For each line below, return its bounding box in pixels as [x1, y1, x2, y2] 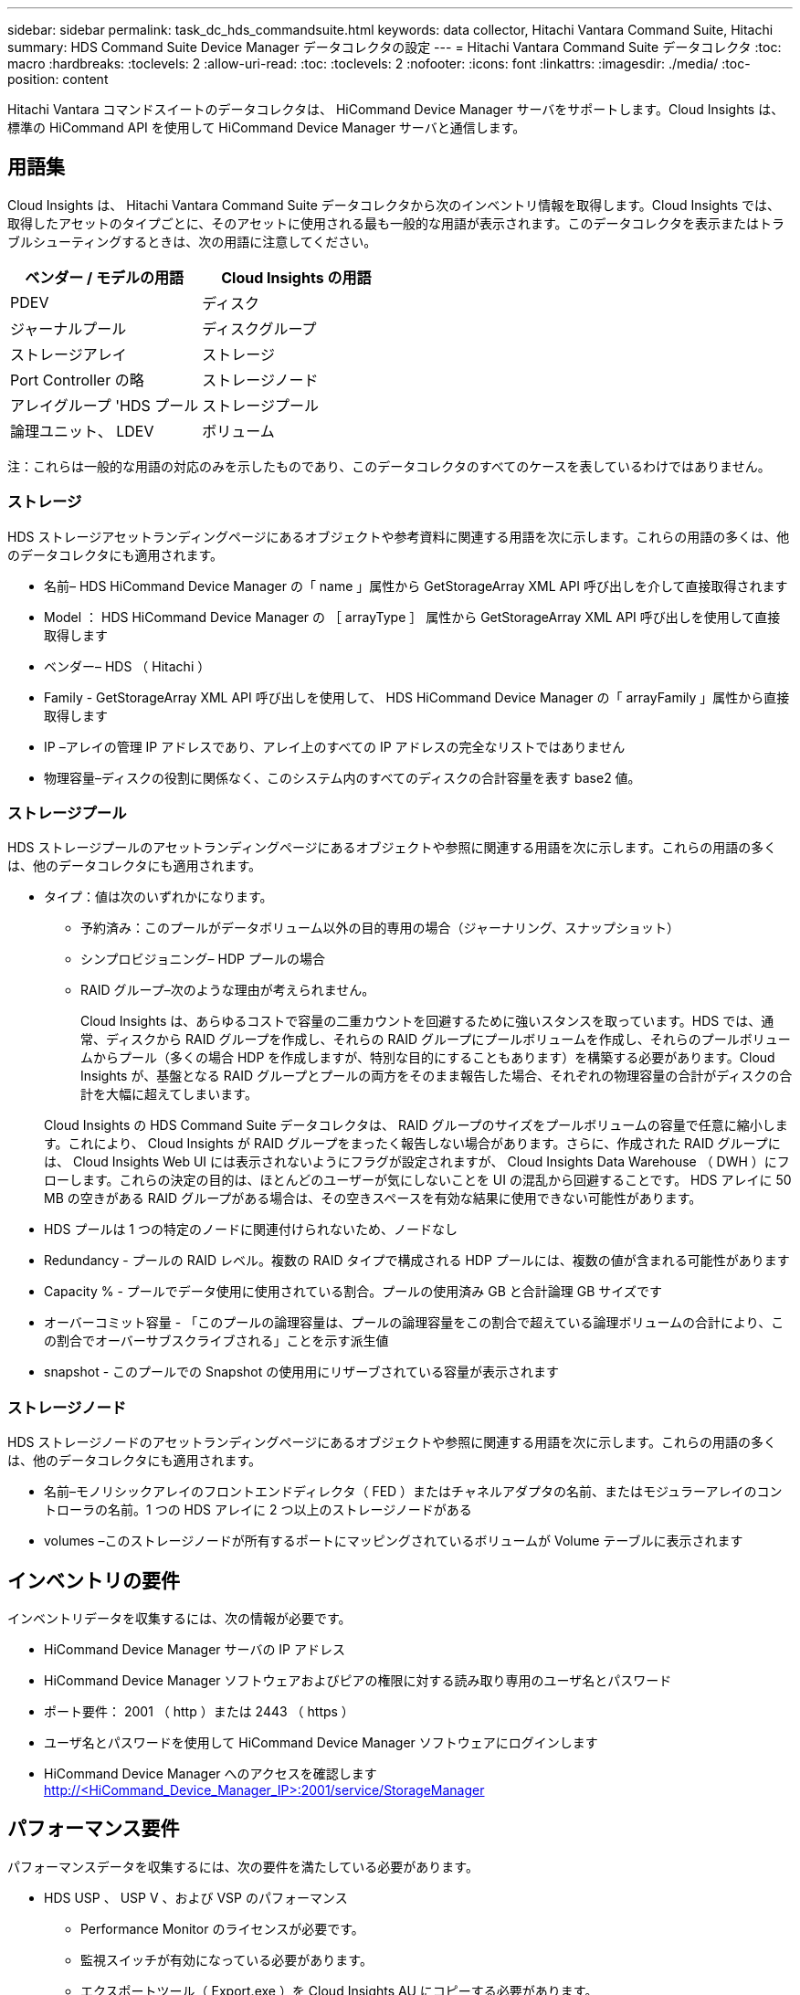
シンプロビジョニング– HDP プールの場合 [80, 951, 325, 967]
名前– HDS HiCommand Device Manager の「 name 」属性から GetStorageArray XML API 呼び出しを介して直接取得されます [44, 577, 788, 594]
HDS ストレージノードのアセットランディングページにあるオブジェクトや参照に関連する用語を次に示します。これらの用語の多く [7, 1434, 776, 1451]
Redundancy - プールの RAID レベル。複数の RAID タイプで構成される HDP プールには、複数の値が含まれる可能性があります [44, 1252, 790, 1269]
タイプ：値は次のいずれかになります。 [44, 889, 273, 905]
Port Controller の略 [10, 370, 144, 389]
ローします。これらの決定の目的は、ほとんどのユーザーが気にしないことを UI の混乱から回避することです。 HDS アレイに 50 [44, 1172, 792, 1188]
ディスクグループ [202, 319, 317, 338]
